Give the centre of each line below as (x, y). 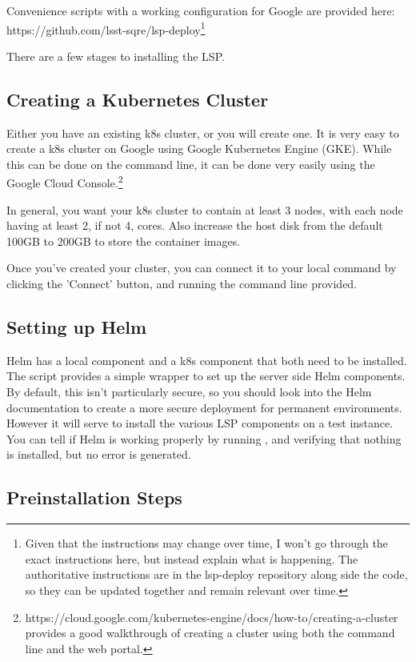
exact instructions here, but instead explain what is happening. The (192, 558)
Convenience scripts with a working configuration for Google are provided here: (201, 10)
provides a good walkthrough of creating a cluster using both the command (210, 633)
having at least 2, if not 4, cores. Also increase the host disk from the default (195, 225)
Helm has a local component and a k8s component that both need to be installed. (207, 360)
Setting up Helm (77, 327)
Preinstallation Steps (94, 498)
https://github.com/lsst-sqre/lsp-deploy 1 (106, 28)
